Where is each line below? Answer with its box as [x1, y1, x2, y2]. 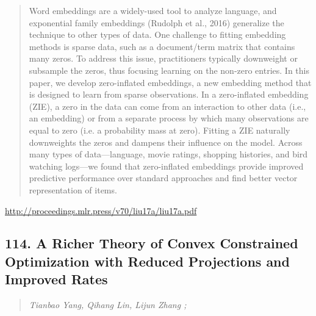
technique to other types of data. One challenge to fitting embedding [29, 28, 286, 41]
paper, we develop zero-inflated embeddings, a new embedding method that [29, 76, 312, 88]
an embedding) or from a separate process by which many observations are [29, 112, 309, 124]
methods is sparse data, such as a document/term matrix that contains [29, 40, 295, 52]
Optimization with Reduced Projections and [5, 251, 290, 270]
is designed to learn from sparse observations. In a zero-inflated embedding [29, 88, 309, 101]
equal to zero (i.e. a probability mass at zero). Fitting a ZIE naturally [29, 123, 290, 136]
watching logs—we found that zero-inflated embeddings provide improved [29, 159, 304, 172]
